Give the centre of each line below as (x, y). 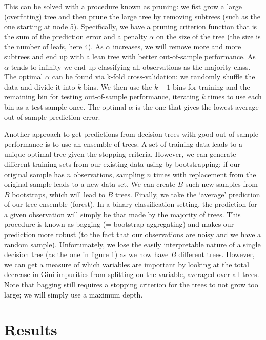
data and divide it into (40, 86)
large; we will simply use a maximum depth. (74, 294)
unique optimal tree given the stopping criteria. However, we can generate (120, 154)
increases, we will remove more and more (177, 46)
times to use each (235, 97)
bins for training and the (211, 86)
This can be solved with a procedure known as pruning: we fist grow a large (123, 6)
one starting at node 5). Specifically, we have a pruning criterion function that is (131, 26)
